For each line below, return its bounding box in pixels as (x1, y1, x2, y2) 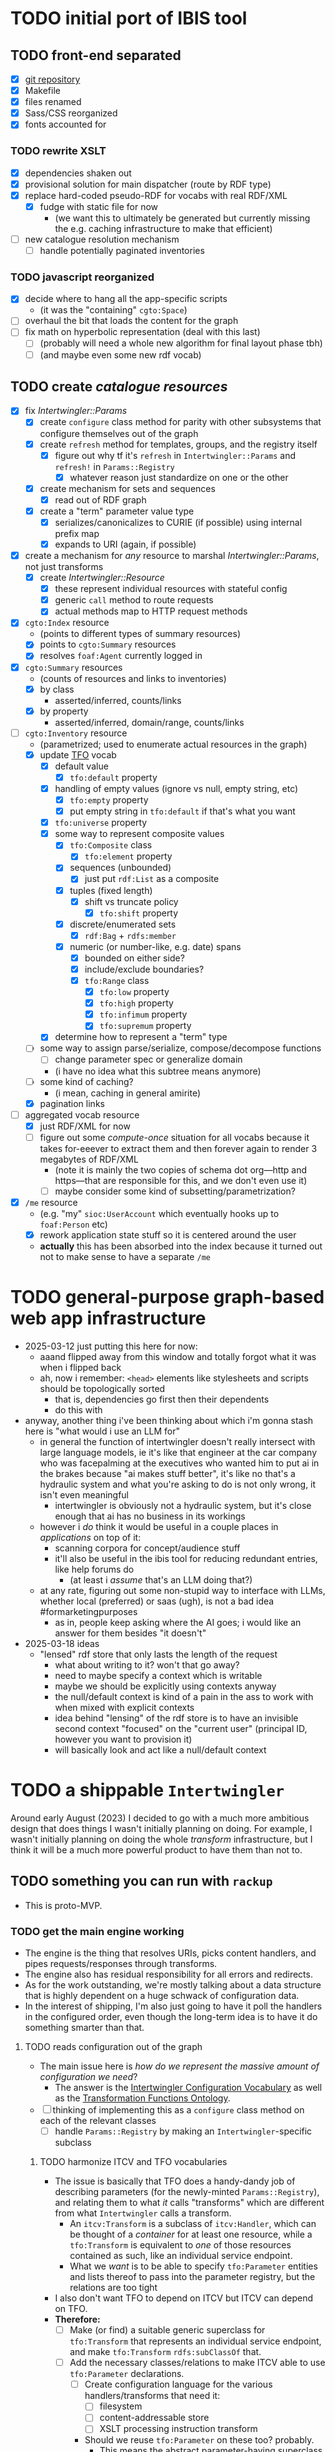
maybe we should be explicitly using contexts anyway (54, 1680, 277, 1692)
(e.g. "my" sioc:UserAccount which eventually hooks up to (39, 1207, 280, 1219)
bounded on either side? (84, 952, 185, 964)
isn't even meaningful (39, 1488, 130, 1501)
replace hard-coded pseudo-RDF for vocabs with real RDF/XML (24, 189, 288, 201)
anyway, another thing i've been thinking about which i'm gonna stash (24, 1414, 314, 1426)
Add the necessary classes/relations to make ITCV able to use (69, 2357, 326, 2369)
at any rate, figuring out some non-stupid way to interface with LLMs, (39, 1584, 326, 1596)
